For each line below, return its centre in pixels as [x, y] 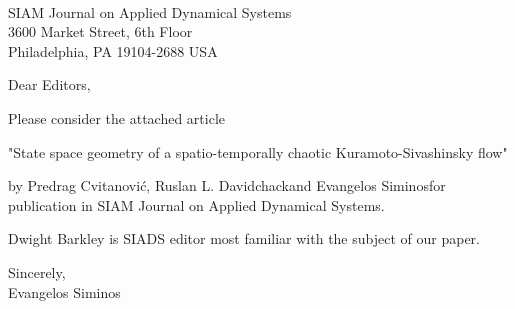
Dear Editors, [49, 84]
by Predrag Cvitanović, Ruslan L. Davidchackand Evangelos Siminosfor [227, 185]
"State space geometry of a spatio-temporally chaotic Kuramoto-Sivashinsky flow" [258, 151]
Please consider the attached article [117, 117]
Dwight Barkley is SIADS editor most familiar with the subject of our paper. [244, 238]
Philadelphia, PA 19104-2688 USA [113, 50]
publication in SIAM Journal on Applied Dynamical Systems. [196, 204]
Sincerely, [37, 271]
